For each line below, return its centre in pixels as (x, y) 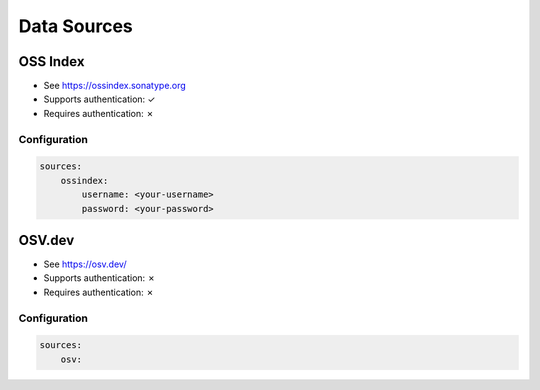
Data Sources (76, 26)
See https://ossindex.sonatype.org (115, 86)
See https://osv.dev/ (85, 264)
